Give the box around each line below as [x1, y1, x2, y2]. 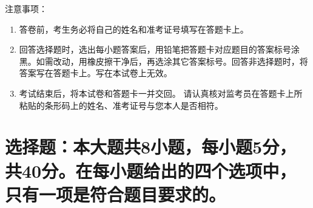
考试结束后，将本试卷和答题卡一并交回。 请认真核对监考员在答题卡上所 [19, 86, 303, 99]
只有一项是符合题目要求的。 [5, 181, 226, 206]
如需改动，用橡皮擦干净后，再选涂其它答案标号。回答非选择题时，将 [36, 54, 308, 67]
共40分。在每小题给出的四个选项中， [5, 158, 297, 183]
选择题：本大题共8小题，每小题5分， [5, 134, 297, 159]
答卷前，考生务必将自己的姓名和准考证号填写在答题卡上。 [19, 22, 249, 35]
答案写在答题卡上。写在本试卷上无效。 [19, 67, 172, 79]
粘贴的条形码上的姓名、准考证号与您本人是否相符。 [19, 99, 223, 111]
